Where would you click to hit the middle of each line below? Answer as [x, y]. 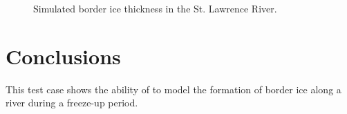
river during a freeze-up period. [72, 103]
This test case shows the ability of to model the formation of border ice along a [173, 89]
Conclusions [63, 56]
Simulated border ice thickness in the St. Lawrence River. [155, 8]
